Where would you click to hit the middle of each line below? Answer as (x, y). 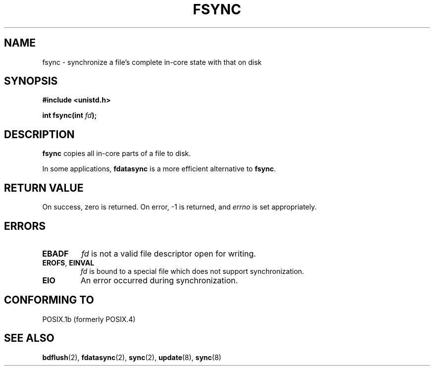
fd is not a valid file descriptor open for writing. (169, 253)
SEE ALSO (29, 338)
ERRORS (25, 226)
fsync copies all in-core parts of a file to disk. (116, 154)
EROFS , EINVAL (68, 263)
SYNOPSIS (31, 81)
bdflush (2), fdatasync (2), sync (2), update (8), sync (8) (132, 357)
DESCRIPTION (39, 134)
